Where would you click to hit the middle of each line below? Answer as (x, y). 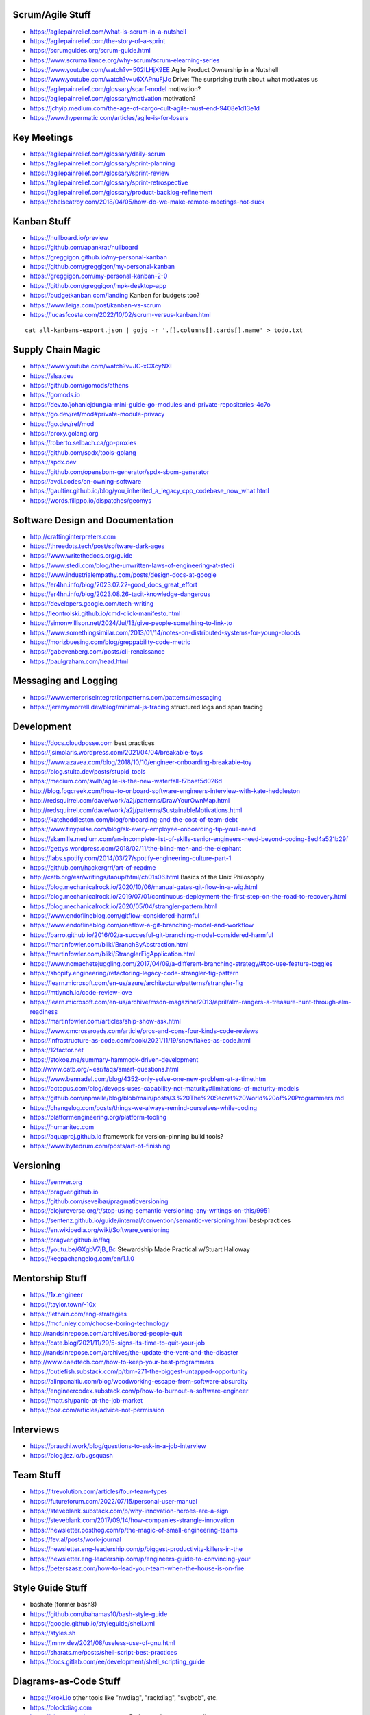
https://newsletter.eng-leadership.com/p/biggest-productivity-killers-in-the (136, 1549)
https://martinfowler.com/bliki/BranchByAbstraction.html (109, 945)
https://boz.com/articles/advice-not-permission (97, 1410)
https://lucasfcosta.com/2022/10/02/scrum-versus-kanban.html (121, 314)
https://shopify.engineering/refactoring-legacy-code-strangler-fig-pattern (134, 973)
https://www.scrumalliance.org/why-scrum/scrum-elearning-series (125, 60)
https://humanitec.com (62, 1127)
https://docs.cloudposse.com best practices (92, 743)
